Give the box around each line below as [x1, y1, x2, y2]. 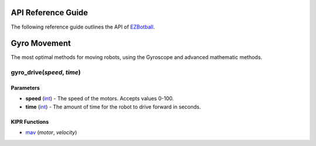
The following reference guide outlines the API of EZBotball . [11, 23, 155, 30]
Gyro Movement [11, 39, 71, 48]
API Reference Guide [11, 8, 88, 18]
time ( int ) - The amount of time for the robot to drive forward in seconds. [25, 103, 201, 110]
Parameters [11, 84, 40, 91]
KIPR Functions [11, 118, 49, 125]
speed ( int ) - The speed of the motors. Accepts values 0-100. [25, 95, 174, 102]
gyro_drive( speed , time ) [11, 68, 81, 77]
